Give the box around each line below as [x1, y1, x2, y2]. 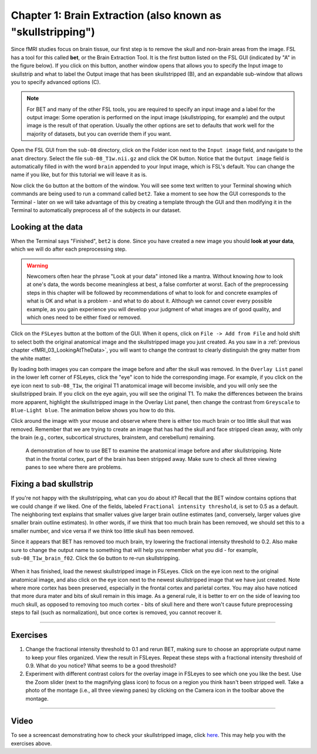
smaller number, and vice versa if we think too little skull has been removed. [11, 527, 194, 534]
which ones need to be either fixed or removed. [26, 314, 141, 321]
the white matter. [11, 355, 52, 362]
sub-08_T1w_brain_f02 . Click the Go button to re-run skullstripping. [11, 554, 180, 561]
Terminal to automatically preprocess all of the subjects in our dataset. [11, 206, 181, 214]
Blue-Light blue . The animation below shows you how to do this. [11, 406, 176, 413]
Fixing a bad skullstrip [11, 479, 93, 489]
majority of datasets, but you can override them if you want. [26, 130, 171, 137]
